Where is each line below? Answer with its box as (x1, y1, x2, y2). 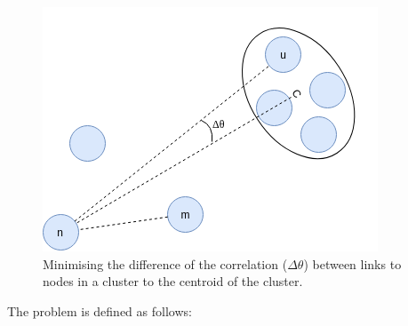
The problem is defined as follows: (7, 301, 192, 320)
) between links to (303, 254, 402, 273)
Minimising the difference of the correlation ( (43, 254, 288, 273)
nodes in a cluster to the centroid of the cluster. (43, 272, 303, 290)
